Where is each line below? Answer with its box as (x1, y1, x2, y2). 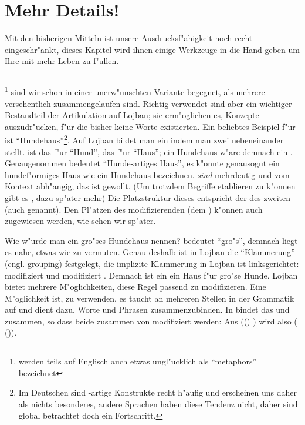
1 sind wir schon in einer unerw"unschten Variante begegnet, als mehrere (5, 84, 265, 98)
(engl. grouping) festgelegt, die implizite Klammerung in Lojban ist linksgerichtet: (5, 257, 299, 269)
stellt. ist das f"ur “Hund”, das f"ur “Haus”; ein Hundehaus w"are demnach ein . (5, 145, 293, 158)
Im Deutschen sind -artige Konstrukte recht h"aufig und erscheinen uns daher (18, 386, 297, 399)
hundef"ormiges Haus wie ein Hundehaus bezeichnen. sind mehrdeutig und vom (5, 168, 290, 180)
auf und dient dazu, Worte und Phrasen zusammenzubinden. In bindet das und (5, 303, 290, 316)
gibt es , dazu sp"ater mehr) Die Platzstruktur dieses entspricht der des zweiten (5, 191, 291, 203)
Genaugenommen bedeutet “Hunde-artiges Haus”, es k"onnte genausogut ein (5, 157, 280, 169)
